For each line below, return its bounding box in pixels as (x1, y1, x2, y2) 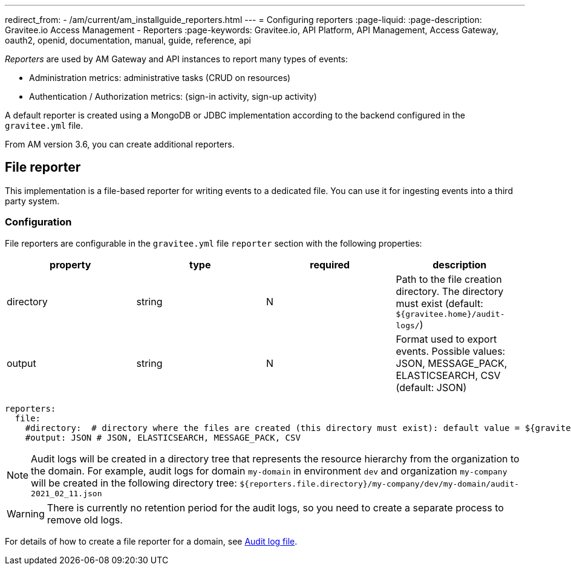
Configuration (5, 216, 72, 228)
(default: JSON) (396, 381, 467, 393)
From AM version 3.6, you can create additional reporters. (5, 139, 235, 149)
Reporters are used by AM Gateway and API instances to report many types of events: (5, 54, 348, 64)
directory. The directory (396, 285, 504, 297)
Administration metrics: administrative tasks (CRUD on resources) (29, 73, 291, 83)
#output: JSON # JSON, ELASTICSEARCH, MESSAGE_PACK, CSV (25, 432, 301, 442)
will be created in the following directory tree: (31, 476, 237, 489)
